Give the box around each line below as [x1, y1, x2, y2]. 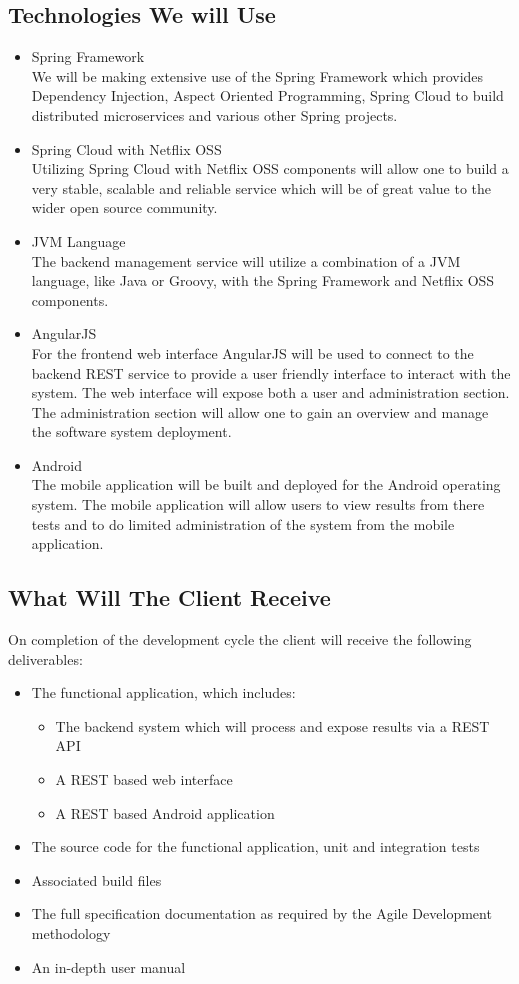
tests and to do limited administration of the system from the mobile [31, 513, 455, 534]
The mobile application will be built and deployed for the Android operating [31, 474, 501, 495]
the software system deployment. [31, 421, 232, 442]
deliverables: [8, 648, 83, 669]
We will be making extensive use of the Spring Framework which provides [31, 65, 484, 86]
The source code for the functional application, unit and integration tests [31, 836, 480, 857]
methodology [31, 923, 111, 943]
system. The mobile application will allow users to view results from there [31, 494, 485, 515]
